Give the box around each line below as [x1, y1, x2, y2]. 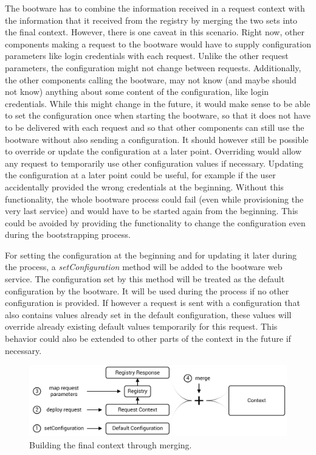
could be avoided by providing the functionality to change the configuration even [5, 216, 306, 229]
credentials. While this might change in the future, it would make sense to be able [5, 97, 311, 109]
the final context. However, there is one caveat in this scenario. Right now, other [5, 26, 304, 38]
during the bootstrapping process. [5, 228, 131, 241]
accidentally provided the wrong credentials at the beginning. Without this [5, 180, 284, 193]
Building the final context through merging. [29, 438, 192, 451]
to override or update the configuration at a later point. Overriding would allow [5, 145, 301, 158]
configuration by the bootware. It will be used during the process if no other [5, 284, 289, 297]
